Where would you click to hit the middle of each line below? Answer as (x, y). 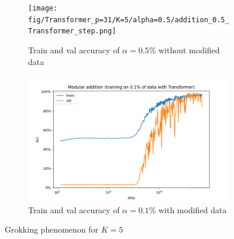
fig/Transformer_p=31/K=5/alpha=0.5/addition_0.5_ (129, 20)
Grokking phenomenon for (52, 229)
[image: (43, 8)
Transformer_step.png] (72, 31)
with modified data (192, 209)
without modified (189, 49)
